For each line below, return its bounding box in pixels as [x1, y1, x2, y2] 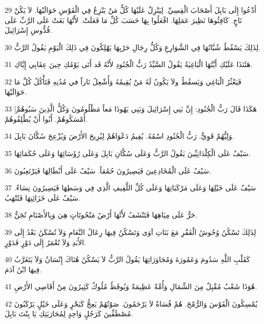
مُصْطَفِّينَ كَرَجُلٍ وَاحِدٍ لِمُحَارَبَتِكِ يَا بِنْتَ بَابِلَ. [5, 308, 133, 319]
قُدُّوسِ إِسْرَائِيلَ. [5, 25, 52, 35]
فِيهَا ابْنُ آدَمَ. [5, 264, 42, 274]
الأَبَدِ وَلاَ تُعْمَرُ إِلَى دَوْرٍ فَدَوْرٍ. [5, 236, 86, 247]
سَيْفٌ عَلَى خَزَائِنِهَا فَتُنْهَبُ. [5, 192, 80, 203]
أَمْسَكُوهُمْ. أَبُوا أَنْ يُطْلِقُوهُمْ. [5, 113, 88, 124]
